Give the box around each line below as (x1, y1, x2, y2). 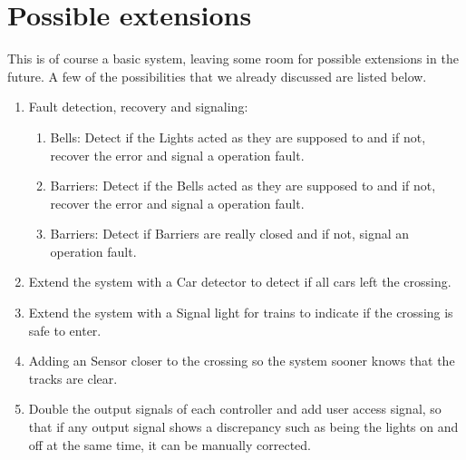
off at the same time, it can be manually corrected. (28, 435, 312, 454)
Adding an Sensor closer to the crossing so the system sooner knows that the (28, 351, 455, 370)
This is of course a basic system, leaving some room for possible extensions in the (7, 49, 459, 68)
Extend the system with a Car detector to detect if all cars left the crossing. (28, 272, 451, 291)
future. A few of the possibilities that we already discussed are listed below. (7, 66, 427, 85)
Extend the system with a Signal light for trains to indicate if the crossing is (28, 303, 453, 322)
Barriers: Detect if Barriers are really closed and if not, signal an (50, 224, 410, 243)
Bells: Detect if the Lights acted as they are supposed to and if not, (50, 127, 426, 146)
